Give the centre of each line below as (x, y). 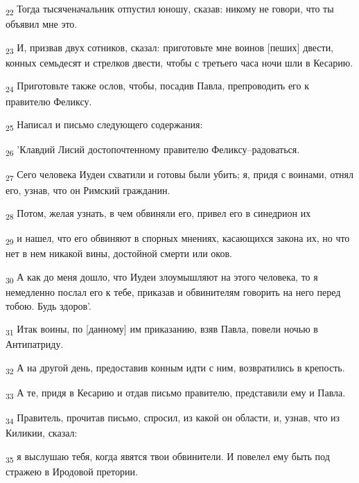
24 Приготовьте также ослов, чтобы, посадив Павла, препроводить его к (157, 87)
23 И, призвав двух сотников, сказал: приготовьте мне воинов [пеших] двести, (170, 48)
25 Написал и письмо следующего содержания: (104, 125)
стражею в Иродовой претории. (72, 472)
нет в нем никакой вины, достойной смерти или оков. (119, 253)
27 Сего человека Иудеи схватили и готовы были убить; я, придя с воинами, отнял (180, 175)
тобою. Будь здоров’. (49, 305)
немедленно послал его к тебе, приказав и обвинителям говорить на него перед (173, 292)
